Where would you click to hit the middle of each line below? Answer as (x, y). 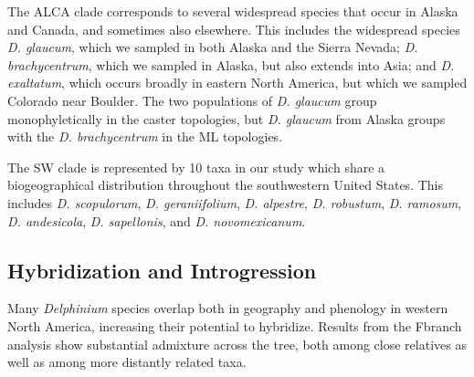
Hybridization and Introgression (162, 270)
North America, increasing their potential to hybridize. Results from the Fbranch (235, 325)
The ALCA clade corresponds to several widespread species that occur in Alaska (233, 11)
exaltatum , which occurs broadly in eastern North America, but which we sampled (237, 83)
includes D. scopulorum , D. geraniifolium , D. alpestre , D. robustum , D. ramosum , (235, 202)
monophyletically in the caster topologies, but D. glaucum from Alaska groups (226, 118)
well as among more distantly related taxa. (127, 362)
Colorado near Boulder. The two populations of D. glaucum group (192, 100)
